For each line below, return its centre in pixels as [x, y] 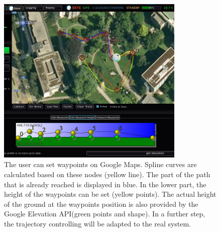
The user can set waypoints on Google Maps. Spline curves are [100, 164]
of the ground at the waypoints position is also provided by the [101, 204]
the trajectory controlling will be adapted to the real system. [98, 224]
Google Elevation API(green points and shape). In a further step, [105, 214]
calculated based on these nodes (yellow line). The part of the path [107, 174]
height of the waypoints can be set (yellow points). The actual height [110, 194]
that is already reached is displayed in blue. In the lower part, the [105, 184]
